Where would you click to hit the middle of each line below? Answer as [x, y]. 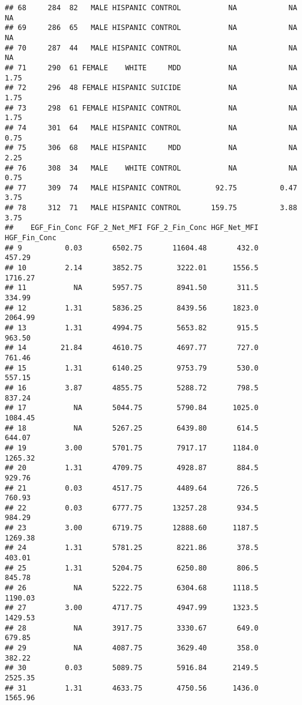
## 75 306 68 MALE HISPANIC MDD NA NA [151, 148]
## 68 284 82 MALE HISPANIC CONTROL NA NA [151, 8]
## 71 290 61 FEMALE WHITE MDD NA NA [151, 68]
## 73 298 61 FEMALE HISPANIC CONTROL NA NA [151, 108]
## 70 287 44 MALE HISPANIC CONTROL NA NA [151, 48]
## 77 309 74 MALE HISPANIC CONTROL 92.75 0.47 [151, 188]
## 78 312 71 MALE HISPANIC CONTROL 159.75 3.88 [151, 208]
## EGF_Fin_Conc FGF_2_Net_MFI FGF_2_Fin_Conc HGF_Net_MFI [132, 228]
